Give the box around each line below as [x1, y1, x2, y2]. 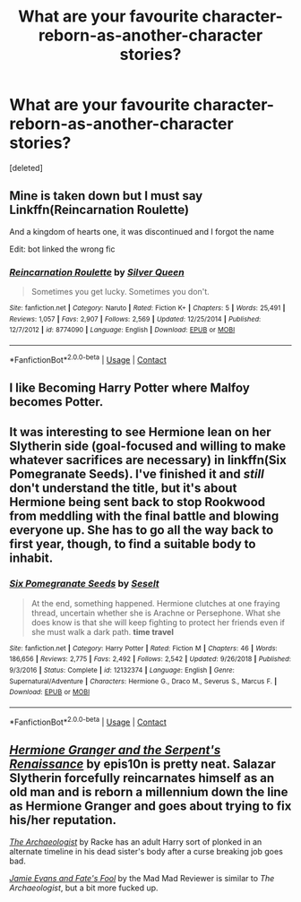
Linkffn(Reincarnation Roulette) [9, 202, 190, 218]
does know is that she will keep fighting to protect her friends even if [30, 616, 285, 628]
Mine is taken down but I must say [9, 188, 203, 203]
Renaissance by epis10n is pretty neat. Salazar [9, 757, 276, 772]
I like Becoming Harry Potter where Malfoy [9, 381, 251, 396]
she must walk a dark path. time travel [30, 626, 175, 637]
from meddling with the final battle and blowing [9, 509, 279, 524]
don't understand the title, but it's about [9, 481, 237, 496]
